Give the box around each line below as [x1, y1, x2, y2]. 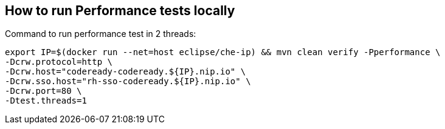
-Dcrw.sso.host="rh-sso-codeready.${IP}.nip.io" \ [5, 76, 251, 87]
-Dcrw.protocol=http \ [5, 57, 113, 67]
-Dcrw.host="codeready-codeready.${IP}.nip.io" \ [5, 67, 246, 77]
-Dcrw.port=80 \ [5, 86, 82, 96]
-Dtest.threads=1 [5, 96, 87, 106]
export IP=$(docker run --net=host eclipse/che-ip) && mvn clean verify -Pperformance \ [5, 47, 441, 58]
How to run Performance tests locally [5, 3, 235, 18]
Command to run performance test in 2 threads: [5, 28, 196, 39]
